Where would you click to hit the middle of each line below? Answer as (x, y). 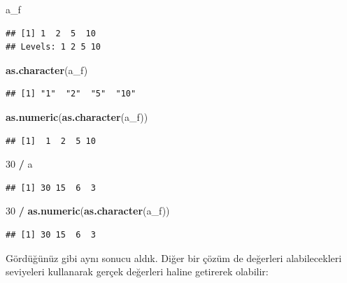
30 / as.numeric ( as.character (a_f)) (88, 211)
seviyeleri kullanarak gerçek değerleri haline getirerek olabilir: (137, 271)
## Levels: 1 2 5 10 (54, 47)
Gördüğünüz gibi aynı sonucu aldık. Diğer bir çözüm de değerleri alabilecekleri (174, 257)
